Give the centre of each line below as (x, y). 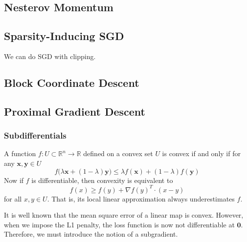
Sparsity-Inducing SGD (64, 36)
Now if (14, 180)
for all (13, 198)
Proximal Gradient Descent (75, 111)
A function (20, 153)
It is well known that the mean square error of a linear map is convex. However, (124, 215)
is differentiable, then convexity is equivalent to (102, 180)
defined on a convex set (118, 153)
